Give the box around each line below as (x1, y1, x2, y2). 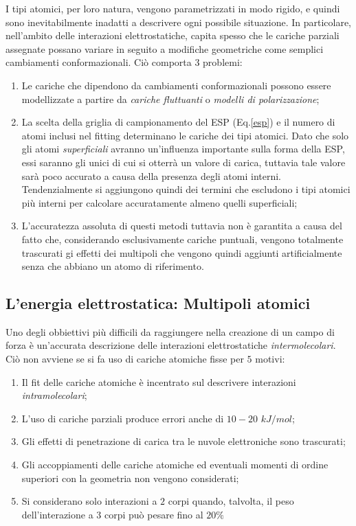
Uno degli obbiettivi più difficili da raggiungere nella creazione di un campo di (5, 324, 335, 339)
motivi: (255, 352, 285, 366)
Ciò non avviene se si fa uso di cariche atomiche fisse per (5, 352, 244, 366)
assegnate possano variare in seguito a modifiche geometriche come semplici (5, 41, 324, 56)
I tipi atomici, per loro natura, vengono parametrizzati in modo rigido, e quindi (5, 1, 340, 15)
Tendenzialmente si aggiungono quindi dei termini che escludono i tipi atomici (21, 182, 351, 196)
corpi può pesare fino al (104, 507, 203, 521)
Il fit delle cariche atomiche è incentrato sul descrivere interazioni (21, 374, 296, 389)
